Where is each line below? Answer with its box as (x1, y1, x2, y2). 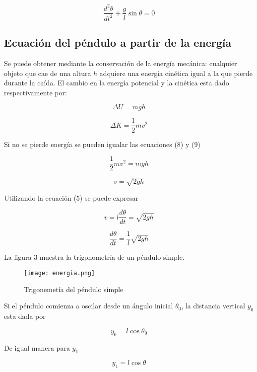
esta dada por (4, 311, 46, 321)
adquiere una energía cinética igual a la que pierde (99, 68, 253, 78)
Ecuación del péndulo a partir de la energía (4, 35, 232, 50)
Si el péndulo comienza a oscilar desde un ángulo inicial (4, 300, 173, 311)
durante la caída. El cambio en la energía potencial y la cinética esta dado (4, 77, 229, 88)
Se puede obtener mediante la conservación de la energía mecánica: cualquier (4, 58, 237, 69)
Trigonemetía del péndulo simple (24, 284, 124, 294)
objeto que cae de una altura (4, 68, 91, 78)
